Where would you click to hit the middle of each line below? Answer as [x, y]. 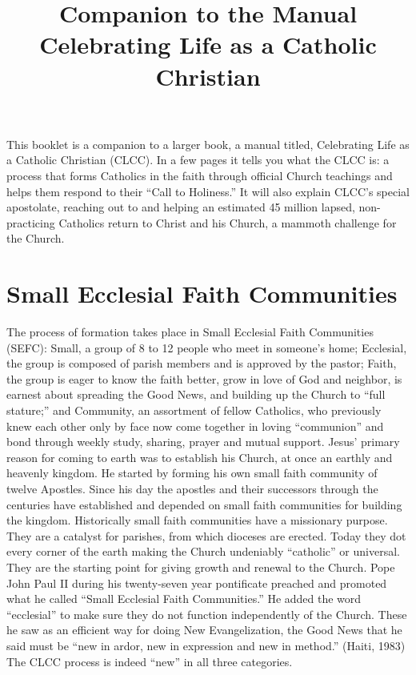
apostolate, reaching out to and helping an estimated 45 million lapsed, [181, 207]
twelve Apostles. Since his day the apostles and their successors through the [192, 488]
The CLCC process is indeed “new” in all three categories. [150, 661]
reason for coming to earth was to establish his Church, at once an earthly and [200, 457]
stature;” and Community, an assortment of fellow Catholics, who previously [194, 410]
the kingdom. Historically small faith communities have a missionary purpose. [197, 520]
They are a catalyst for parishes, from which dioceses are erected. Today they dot [206, 535]
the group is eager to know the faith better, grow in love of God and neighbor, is [204, 378]
